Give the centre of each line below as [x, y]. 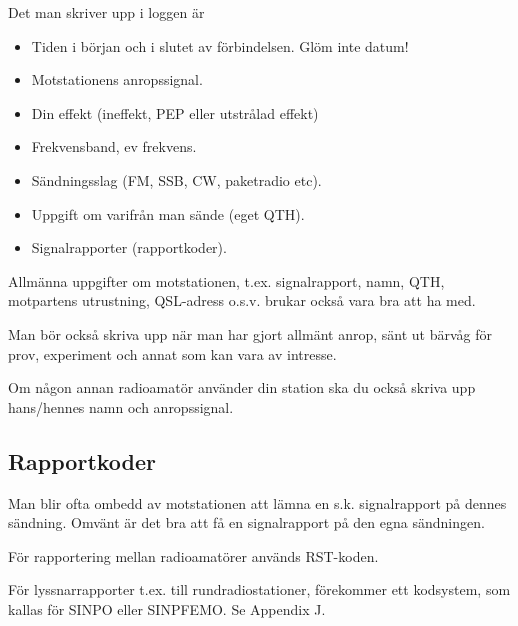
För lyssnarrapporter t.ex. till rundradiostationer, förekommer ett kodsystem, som [259, 589]
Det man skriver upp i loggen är [106, 12]
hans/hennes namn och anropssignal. [121, 406]
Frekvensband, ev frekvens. [114, 146]
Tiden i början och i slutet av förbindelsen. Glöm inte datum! [220, 45]
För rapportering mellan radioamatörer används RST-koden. [193, 555]
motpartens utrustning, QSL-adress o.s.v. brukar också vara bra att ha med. [242, 300]
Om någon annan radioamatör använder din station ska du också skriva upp [242, 387]
